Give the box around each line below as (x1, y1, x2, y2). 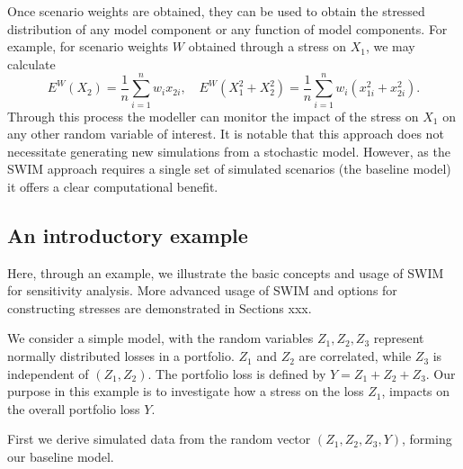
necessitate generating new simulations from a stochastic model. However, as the (7, 141, 450, 160)
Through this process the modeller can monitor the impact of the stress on (7, 106, 419, 125)
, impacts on (381, 382, 450, 401)
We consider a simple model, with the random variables (7, 329, 314, 347)
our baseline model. (7, 447, 114, 466)
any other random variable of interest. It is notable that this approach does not (7, 124, 444, 143)
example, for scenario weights (7, 37, 169, 56)
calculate (7, 54, 56, 73)
